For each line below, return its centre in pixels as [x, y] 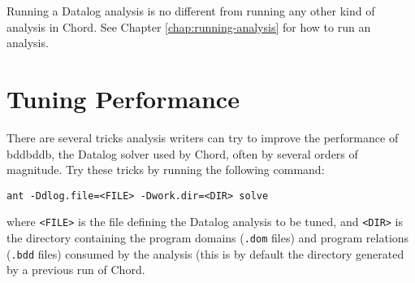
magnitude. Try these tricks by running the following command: [166, 170]
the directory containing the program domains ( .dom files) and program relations [208, 237]
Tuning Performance [123, 98]
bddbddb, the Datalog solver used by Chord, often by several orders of [182, 153]
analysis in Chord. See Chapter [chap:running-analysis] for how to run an [189, 26]
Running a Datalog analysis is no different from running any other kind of [191, 11]
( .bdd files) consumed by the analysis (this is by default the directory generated [205, 253]
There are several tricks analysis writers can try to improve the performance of [203, 137]
